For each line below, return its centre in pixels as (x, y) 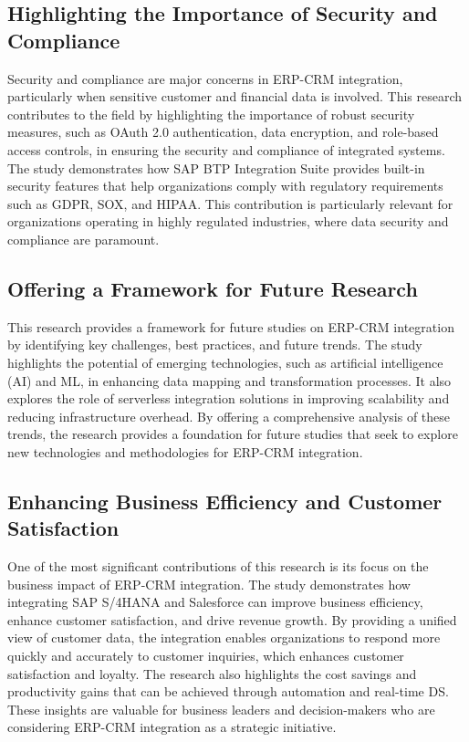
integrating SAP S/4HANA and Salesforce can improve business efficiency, (215, 602)
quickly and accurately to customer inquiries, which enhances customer (206, 656)
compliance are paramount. (83, 239)
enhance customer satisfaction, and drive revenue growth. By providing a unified (232, 619)
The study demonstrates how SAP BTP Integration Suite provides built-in (216, 167)
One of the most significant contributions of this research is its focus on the (218, 566)
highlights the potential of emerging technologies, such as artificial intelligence (225, 362)
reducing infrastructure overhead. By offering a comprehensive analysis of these (229, 416)
